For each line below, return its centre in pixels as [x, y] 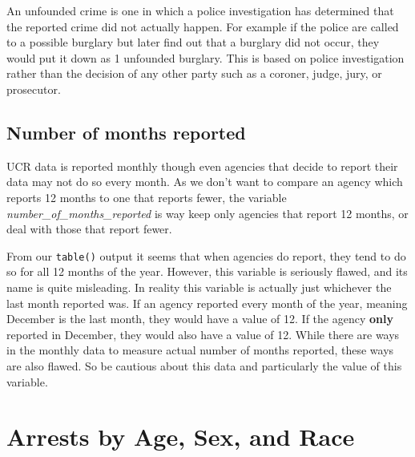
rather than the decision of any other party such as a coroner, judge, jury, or [194, 73]
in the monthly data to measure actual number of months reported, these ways [200, 350]
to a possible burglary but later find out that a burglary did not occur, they [193, 42]
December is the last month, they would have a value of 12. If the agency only [200, 319]
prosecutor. [34, 89]
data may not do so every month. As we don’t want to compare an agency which [205, 182]
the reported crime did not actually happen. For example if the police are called [203, 26]
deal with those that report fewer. [89, 229]
